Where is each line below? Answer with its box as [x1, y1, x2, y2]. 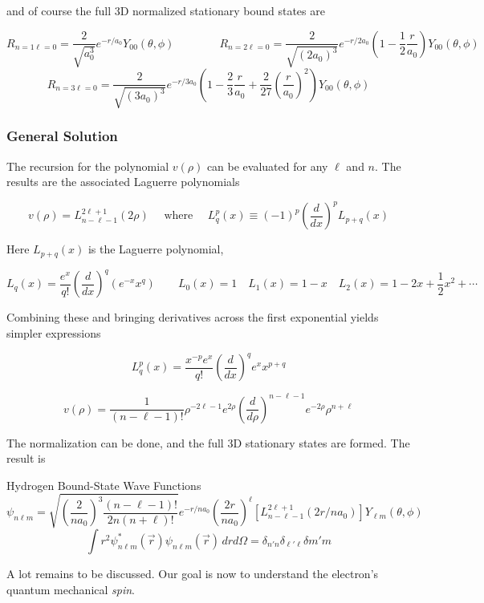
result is [6, 450, 46, 467]
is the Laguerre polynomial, [87, 241, 224, 257]
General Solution [6, 126, 118, 146]
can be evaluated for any [206, 157, 328, 174]
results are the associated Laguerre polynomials [6, 173, 240, 190]
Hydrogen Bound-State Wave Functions [6, 476, 201, 493]
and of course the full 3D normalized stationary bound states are [6, 2, 325, 18]
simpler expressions [6, 325, 101, 342]
